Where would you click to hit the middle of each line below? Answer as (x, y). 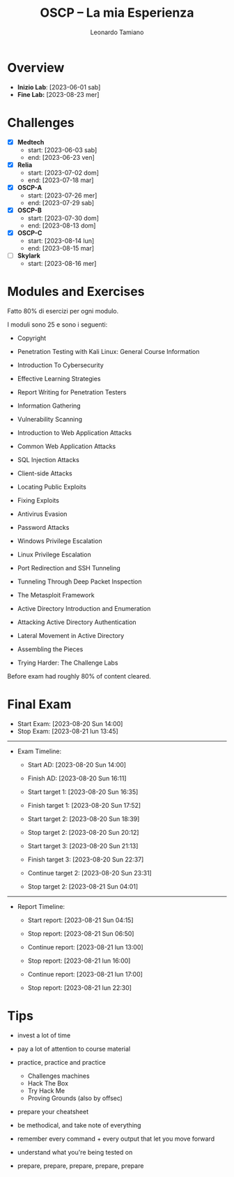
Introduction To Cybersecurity (61, 365)
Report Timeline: (41, 906)
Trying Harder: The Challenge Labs (68, 662)
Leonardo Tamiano (117, 32)
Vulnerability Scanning (49, 419)
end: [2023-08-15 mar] (61, 248)
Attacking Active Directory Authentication (77, 622)
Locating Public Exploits (52, 487)
